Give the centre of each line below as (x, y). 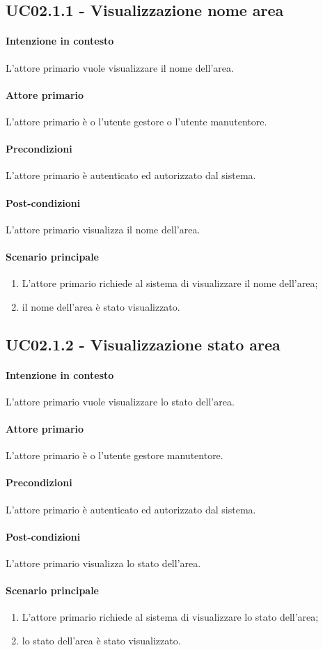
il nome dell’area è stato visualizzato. (101, 306)
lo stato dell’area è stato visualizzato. (101, 641)
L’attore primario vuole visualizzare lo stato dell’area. (120, 401)
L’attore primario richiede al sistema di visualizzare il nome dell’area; (170, 283)
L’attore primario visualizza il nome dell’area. (103, 229)
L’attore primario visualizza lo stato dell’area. (103, 563)
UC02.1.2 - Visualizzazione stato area (143, 344)
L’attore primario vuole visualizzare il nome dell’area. (120, 67)
